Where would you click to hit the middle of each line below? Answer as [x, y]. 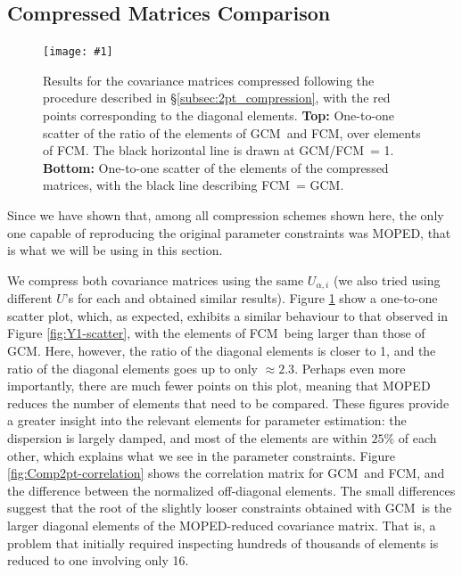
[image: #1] [78, 52]
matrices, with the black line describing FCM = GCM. [194, 185]
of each [417, 438]
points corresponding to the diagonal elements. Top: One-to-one [219, 115]
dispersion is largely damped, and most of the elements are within [187, 438]
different [30, 298]
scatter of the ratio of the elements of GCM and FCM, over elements [232, 132]
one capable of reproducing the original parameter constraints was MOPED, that [229, 232]
